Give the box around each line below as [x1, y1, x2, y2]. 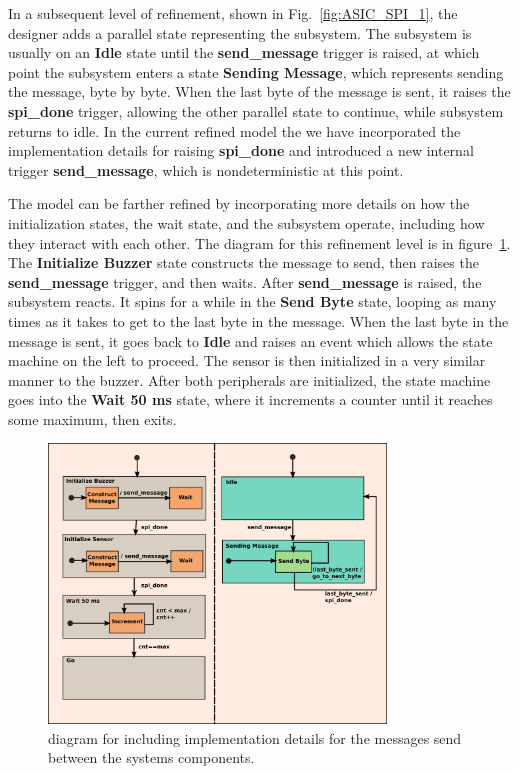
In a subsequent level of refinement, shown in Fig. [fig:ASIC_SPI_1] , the [8, 3, 458, 23]
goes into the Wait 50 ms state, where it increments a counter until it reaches [8, 389, 493, 410]
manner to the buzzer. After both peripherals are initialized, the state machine [8, 369, 491, 390]
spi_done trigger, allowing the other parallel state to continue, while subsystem [8, 100, 504, 121]
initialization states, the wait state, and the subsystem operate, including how [8, 212, 485, 233]
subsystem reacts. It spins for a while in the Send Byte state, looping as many [8, 291, 497, 312]
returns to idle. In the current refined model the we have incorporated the [8, 120, 461, 141]
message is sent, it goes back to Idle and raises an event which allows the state [8, 330, 493, 351]
